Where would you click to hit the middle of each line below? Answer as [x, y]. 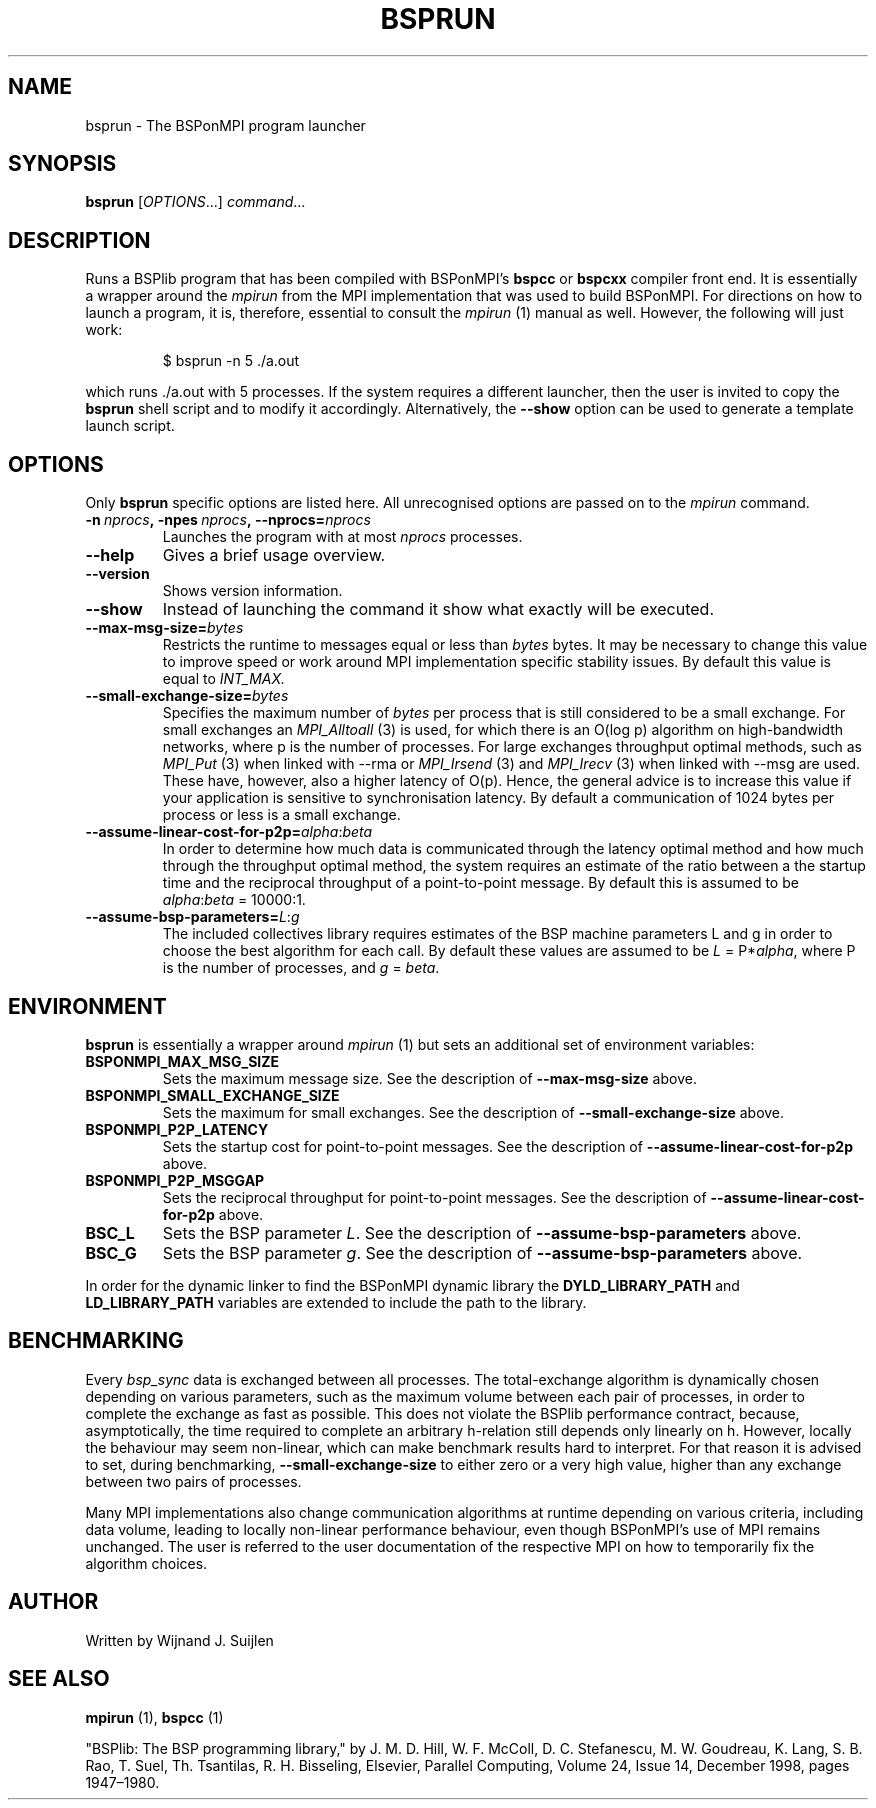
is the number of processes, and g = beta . [301, 968]
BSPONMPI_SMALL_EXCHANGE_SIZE [212, 1095]
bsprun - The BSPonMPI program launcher [225, 125]
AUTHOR [53, 1602]
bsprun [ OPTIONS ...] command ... [195, 202]
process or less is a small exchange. [281, 815]
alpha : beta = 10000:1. [234, 900]
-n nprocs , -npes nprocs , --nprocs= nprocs [228, 520]
